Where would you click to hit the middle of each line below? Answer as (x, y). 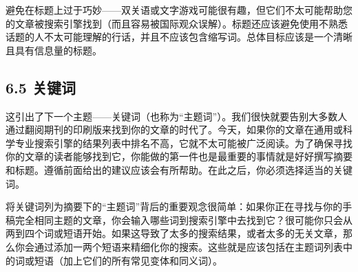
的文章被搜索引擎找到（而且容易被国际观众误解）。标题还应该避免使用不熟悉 (177, 23)
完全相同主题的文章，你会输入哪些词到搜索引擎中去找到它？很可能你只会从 (183, 219)
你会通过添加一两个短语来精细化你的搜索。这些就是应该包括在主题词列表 (179, 246)
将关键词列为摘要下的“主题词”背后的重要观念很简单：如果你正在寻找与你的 (174, 206)
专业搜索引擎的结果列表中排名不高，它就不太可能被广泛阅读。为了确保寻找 (183, 143)
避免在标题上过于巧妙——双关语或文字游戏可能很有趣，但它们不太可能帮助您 (179, 10)
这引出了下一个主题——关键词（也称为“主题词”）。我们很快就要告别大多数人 (177, 116)
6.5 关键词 (41, 87)
